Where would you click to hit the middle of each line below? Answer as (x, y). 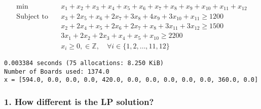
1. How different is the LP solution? (79, 101)
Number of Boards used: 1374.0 (57, 71)
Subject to (32, 16)
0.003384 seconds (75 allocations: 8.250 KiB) (84, 63)
